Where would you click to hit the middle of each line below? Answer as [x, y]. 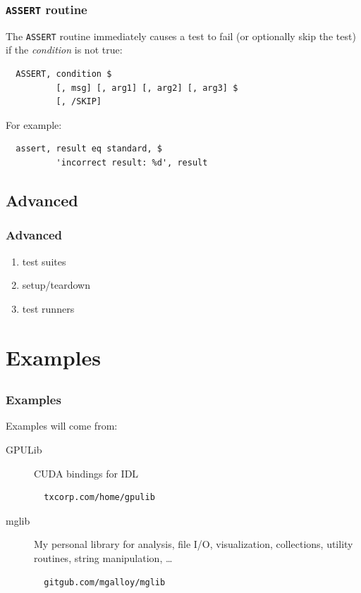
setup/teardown [56, 285]
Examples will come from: [62, 426]
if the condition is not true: [64, 50]
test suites [44, 261]
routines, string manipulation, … [103, 558]
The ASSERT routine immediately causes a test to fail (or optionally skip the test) [181, 36]
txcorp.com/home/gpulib [99, 498]
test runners [48, 308]
